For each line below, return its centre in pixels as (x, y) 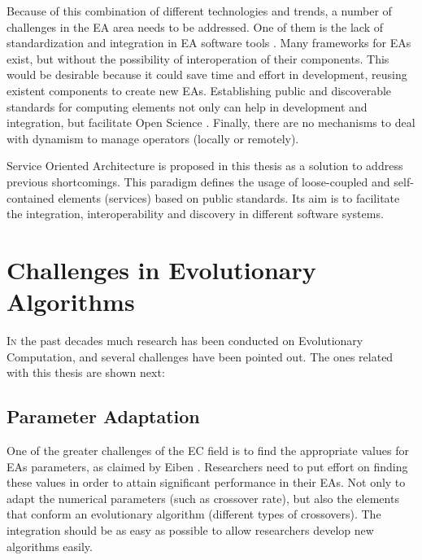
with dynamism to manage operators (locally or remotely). (153, 138)
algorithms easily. (50, 546)
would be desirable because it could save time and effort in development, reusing (207, 74)
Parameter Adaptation (103, 416)
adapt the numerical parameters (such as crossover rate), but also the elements (203, 498)
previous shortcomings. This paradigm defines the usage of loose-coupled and (198, 181)
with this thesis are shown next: (86, 372)
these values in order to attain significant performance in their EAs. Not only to (206, 482)
